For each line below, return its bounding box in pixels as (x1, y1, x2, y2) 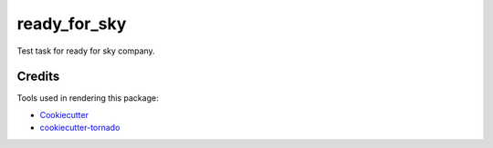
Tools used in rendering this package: (16, 93, 159, 104)
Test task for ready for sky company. (16, 45, 155, 56)
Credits (16, 69, 60, 84)
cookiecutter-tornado (39, 123, 121, 133)
